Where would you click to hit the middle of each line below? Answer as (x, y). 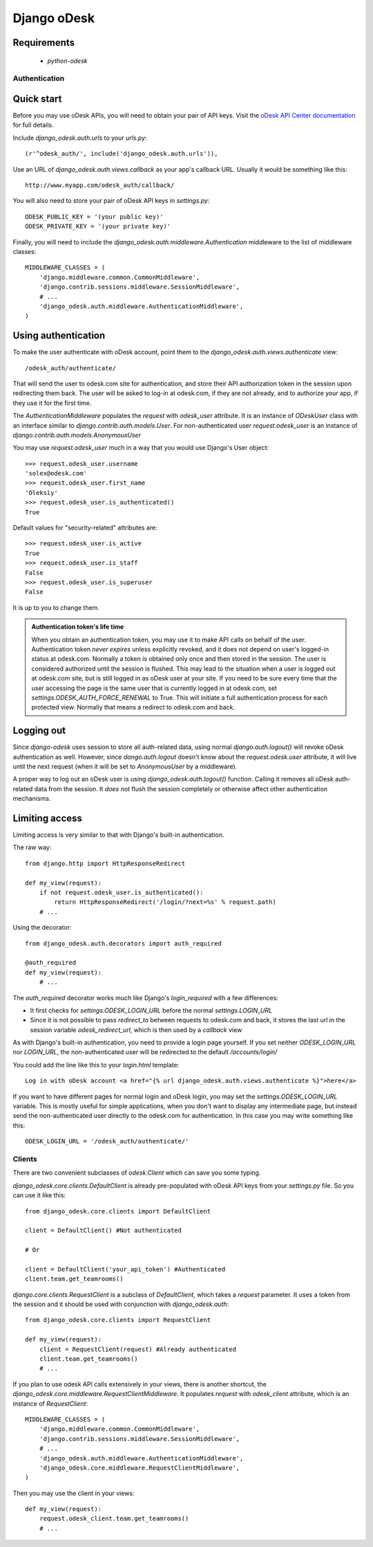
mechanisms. (32, 799)
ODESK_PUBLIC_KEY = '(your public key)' (94, 217)
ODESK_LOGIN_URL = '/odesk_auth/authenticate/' (107, 1141)
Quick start (37, 99)
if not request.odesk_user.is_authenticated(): (121, 893)
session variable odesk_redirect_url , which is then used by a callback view (136, 1030)
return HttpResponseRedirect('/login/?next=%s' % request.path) (165, 902)
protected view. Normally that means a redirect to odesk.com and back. (133, 707)
